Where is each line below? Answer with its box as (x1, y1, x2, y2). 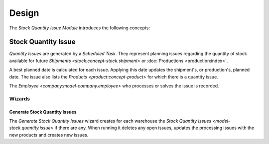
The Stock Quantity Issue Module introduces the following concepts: (9, 25, 150, 31)
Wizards (9, 95, 30, 102)
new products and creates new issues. (9, 132, 89, 138)
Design (9, 7, 39, 18)
